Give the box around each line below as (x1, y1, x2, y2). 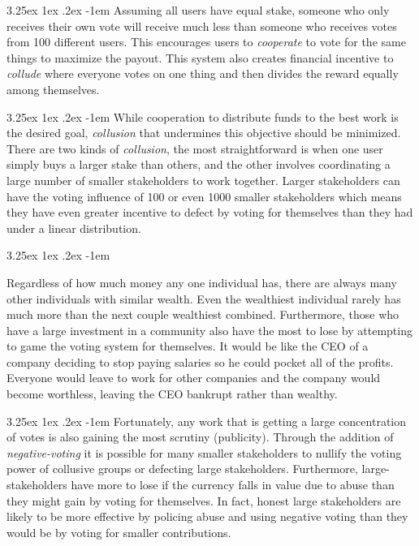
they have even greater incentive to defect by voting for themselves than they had (6, 204, 413, 221)
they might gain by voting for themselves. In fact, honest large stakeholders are (6, 492, 401, 509)
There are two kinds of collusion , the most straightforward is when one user (6, 140, 383, 157)
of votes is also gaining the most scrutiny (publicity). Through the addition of (6, 428, 394, 445)
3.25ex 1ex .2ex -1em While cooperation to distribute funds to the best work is (6, 108, 399, 125)
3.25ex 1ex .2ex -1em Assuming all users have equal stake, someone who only (6, 2, 390, 18)
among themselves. (6, 80, 100, 97)
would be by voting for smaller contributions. (6, 523, 231, 540)
